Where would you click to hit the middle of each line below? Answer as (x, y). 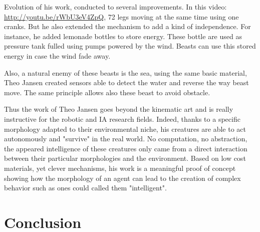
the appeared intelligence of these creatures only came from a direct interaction (126, 148)
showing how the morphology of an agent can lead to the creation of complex (122, 178)
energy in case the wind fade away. (57, 55)
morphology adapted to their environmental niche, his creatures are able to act (125, 129)
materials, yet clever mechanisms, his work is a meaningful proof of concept (120, 168)
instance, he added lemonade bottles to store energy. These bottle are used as (123, 36)
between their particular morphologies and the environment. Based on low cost (125, 158)
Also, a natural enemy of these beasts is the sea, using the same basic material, (125, 72)
